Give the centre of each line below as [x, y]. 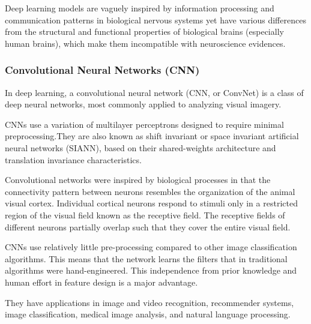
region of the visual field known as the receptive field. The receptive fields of [145, 214]
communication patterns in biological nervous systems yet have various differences [155, 19]
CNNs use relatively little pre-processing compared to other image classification [151, 247]
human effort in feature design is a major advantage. [101, 282]
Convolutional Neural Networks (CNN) [102, 70]
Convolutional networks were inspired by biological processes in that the [138, 180]
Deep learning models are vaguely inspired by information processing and [140, 8]
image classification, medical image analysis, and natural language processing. [148, 314]
